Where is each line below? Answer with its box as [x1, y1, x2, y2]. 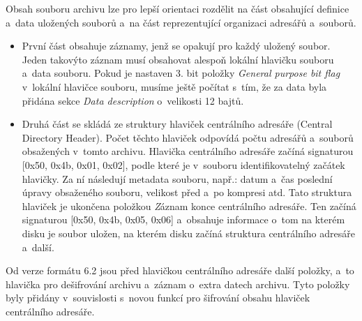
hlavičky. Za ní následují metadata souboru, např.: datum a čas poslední [22, 171, 333, 186]
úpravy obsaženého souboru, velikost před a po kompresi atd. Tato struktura [22, 185, 352, 200]
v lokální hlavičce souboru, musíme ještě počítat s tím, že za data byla [22, 79, 327, 94]
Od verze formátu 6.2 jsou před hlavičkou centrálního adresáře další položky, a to [6, 263, 354, 278]
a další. [22, 239, 54, 254]
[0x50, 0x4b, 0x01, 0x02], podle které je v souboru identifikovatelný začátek [22, 157, 345, 172]
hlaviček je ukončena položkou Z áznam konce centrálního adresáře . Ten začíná [22, 198, 356, 213]
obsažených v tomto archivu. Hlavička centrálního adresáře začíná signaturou [22, 144, 354, 158]
